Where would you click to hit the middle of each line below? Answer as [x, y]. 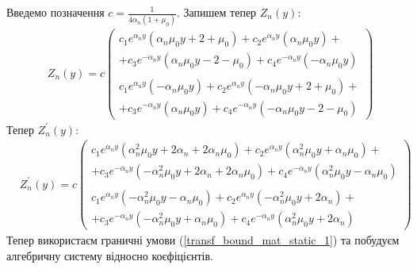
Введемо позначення [55, 12]
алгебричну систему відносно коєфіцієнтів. [110, 256]
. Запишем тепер [216, 12]
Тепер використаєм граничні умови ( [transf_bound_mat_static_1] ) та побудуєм [203, 240]
